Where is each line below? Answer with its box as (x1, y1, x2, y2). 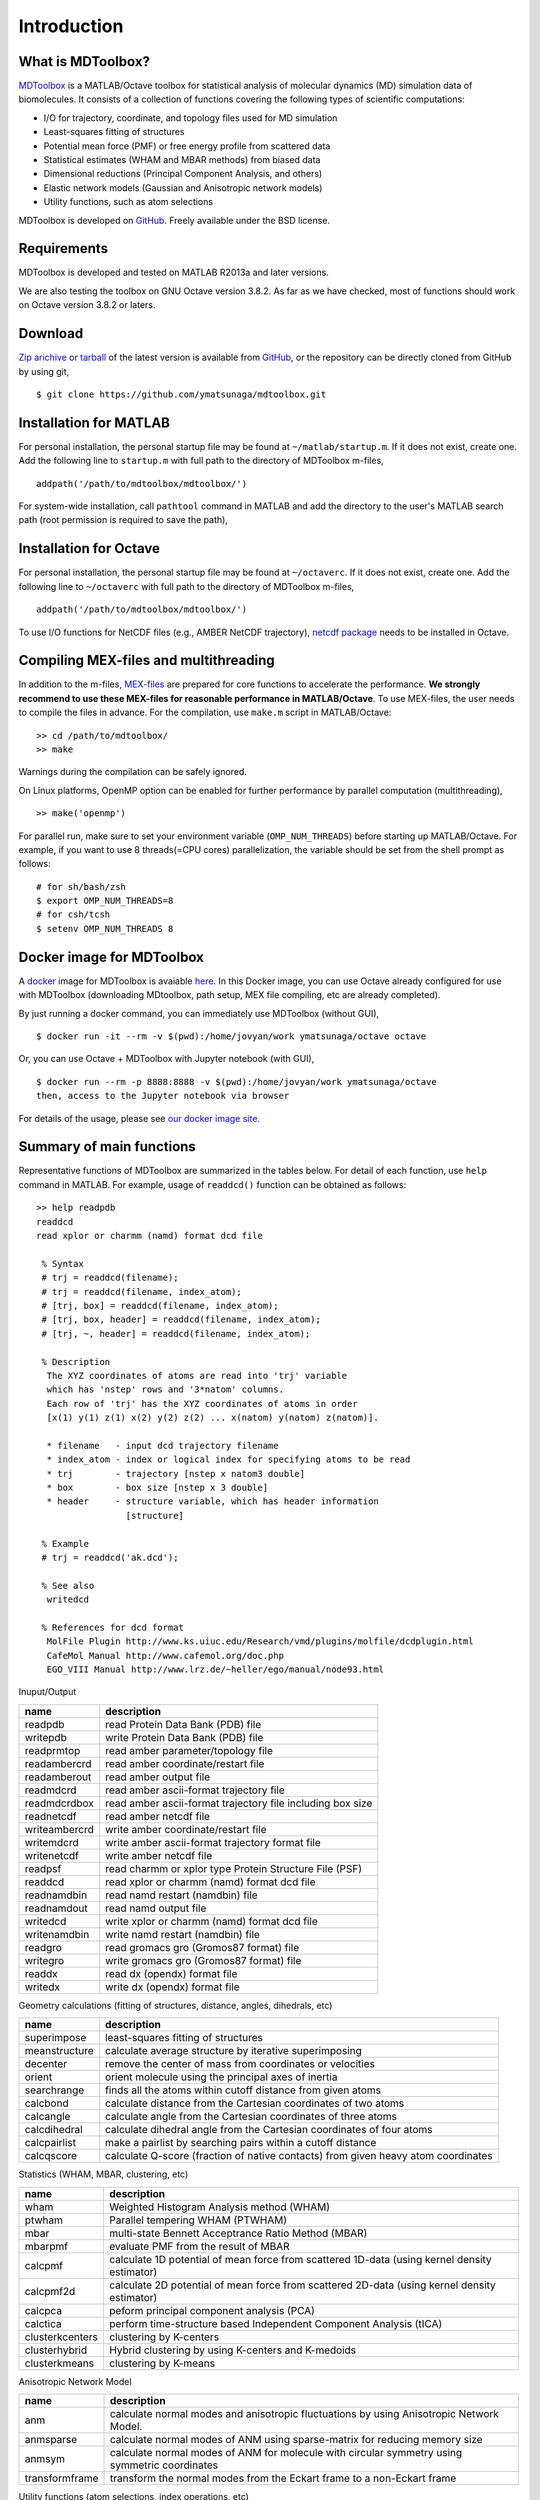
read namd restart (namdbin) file (105, 1888, 259, 1902)
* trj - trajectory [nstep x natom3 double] (46, 1468, 305, 1479)
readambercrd (24, 1756, 92, 1770)
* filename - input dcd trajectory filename (46, 1440, 279, 1451)
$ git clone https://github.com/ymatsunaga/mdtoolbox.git (36, 388, 327, 400)
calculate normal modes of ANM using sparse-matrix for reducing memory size (109, 2433, 484, 2447)
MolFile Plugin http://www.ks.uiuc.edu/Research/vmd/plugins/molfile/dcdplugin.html (46, 1636, 474, 1647)
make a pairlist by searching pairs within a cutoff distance (105, 2136, 377, 2150)
